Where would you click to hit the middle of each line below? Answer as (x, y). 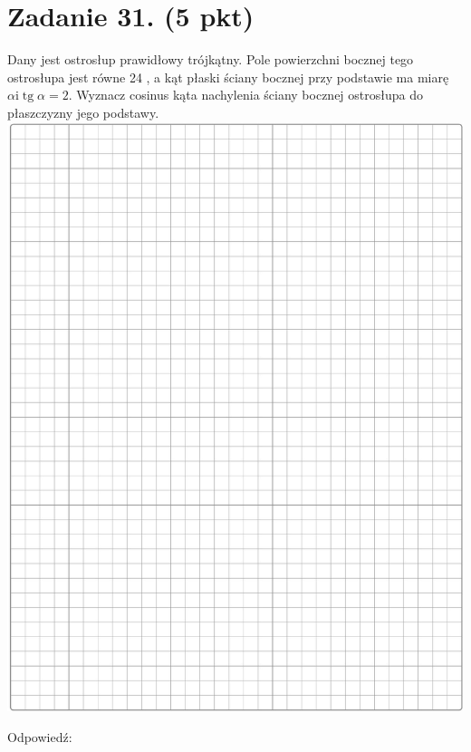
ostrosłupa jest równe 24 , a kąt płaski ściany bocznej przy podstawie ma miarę (228, 77)
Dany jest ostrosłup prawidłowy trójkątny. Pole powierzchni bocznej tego (211, 59)
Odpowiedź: (40, 736)
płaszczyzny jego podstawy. (83, 112)
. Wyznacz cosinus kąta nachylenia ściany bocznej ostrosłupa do (245, 95)
